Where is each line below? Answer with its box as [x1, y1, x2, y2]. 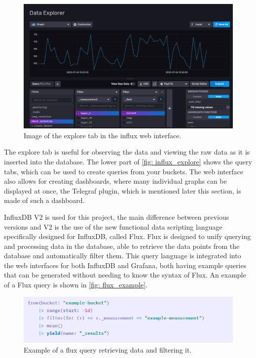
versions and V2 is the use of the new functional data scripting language [4, 221, 222, 232]
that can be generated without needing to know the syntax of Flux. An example [4, 270, 246, 280]
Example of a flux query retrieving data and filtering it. [24, 344, 192, 355]
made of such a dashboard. [4, 195, 85, 205]
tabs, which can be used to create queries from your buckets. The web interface [4, 166, 244, 176]
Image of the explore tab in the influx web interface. [24, 130, 182, 140]
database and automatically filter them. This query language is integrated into [4, 250, 241, 261]
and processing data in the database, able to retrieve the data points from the [4, 240, 240, 251]
